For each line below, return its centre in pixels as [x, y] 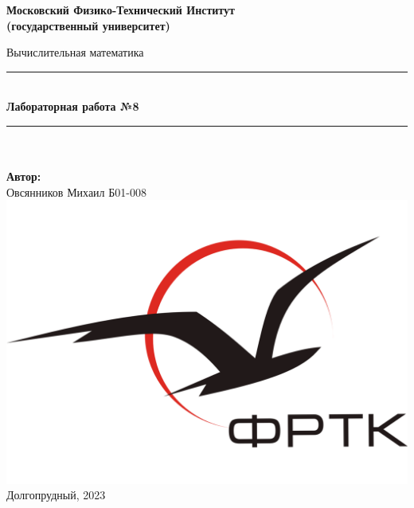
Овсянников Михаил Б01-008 [76, 191]
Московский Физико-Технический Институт [121, 10]
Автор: [24, 176]
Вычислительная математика [75, 52]
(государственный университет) [88, 25]
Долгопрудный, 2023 [56, 495]
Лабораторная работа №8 [73, 106]
